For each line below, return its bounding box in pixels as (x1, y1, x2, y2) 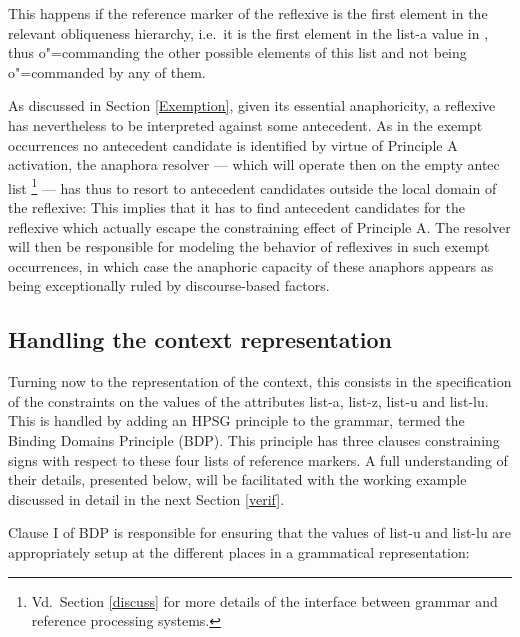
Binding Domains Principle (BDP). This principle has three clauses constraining (8, 429, 500, 450)
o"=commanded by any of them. (8, 61, 206, 82)
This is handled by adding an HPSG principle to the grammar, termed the (8, 410, 465, 431)
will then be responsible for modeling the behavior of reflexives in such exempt (8, 236, 490, 257)
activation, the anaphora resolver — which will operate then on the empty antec (8, 154, 500, 175)
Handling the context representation (8, 324, 393, 355)
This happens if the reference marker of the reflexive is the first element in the (8, 3, 488, 23)
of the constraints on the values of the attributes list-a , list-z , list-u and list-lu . (8, 390, 489, 411)
